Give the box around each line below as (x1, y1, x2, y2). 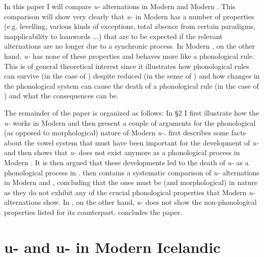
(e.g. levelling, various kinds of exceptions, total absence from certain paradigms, (4, 21, 256, 31)
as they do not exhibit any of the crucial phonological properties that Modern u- (4, 187, 255, 197)
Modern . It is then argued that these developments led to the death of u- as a (4, 157, 249, 167)
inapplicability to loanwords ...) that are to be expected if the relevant (4, 30, 223, 41)
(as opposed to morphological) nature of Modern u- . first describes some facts (4, 127, 246, 138)
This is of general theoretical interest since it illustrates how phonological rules (4, 60, 249, 71)
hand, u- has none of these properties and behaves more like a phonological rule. (4, 50, 255, 61)
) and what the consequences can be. (4, 90, 119, 101)
